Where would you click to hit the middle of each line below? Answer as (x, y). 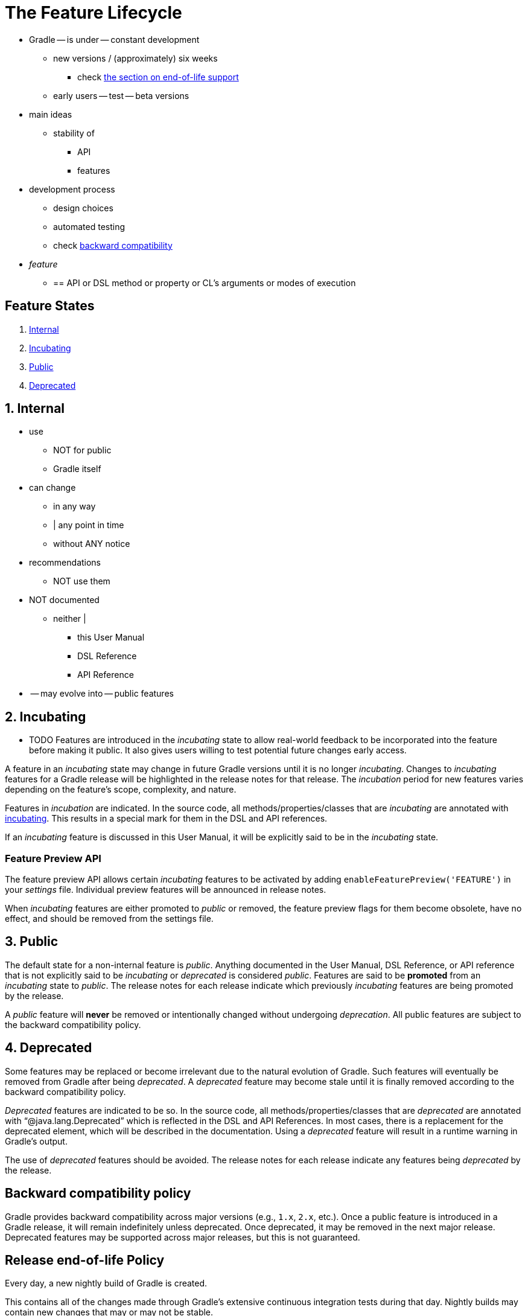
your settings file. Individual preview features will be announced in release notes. (166, 890)
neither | (70, 619)
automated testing (89, 226)
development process (72, 189)
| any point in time (89, 525)
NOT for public (82, 450)
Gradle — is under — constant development (114, 39)
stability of (74, 133)
